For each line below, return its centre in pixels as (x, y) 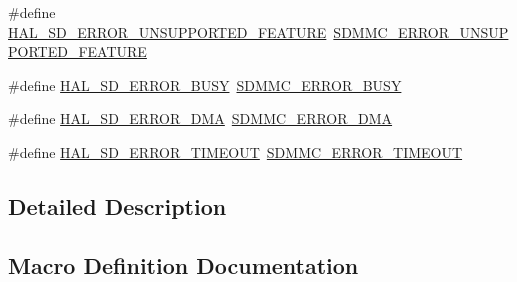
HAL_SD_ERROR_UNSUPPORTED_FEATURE (167, 31)
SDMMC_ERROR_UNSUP (421, 31)
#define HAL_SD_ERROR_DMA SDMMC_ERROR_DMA (200, 118)
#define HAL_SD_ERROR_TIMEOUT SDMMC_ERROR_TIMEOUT (235, 151)
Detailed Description (117, 205)
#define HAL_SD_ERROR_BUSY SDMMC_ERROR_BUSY (205, 84)
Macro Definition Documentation (183, 264)
